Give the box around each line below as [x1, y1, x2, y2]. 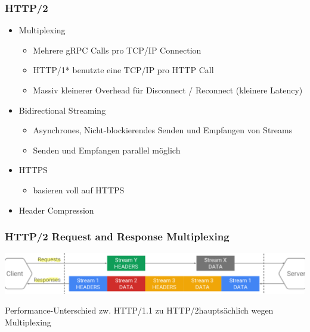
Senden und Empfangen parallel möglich [33, 143, 181, 156]
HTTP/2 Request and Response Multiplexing [5, 229, 230, 244]
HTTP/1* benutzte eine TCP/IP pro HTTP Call [33, 64, 214, 76]
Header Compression [18, 203, 94, 216]
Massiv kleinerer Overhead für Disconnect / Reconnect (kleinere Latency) [33, 84, 303, 96]
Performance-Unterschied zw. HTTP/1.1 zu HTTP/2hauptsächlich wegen [5, 304, 274, 317]
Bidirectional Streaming [18, 104, 106, 116]
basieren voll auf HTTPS [33, 183, 125, 196]
